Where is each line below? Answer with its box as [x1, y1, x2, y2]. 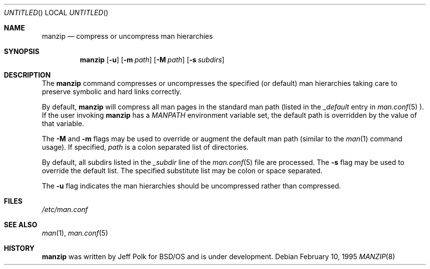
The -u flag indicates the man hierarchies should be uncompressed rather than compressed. [42, 182, 341, 190]
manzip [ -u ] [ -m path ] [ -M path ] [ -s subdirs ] [80, 55, 225, 64]
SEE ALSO [4, 220, 37, 229]
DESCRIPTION [4, 71, 51, 79]
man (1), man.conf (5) [42, 229, 108, 237]
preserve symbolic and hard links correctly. [42, 87, 182, 96]
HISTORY [4, 244, 35, 252]
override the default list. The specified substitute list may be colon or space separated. [42, 166, 322, 175]
